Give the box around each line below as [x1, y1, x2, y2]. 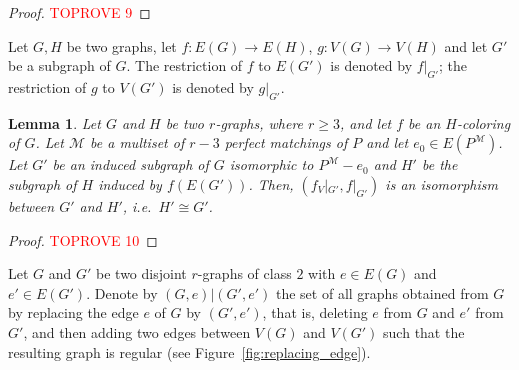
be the [421, 154, 458, 175]
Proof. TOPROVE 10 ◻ [8, 229, 158, 250]
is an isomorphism [385, 173, 498, 194]
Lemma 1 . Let [8, 112, 101, 133]
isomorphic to [229, 154, 314, 175]
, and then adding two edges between [23, 321, 251, 342]
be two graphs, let [66, 35, 177, 56]
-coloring [456, 112, 511, 133]
